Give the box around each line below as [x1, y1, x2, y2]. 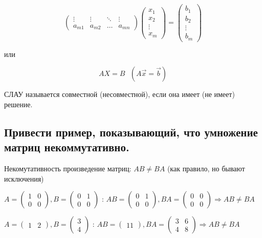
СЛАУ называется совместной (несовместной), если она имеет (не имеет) [4, 89, 235, 100]
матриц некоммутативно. [4, 139, 129, 155]
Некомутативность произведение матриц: [4, 163, 132, 173]
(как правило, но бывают [167, 163, 245, 173]
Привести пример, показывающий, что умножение [4, 124, 258, 140]
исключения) [4, 173, 44, 184]
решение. [4, 98, 33, 109]
